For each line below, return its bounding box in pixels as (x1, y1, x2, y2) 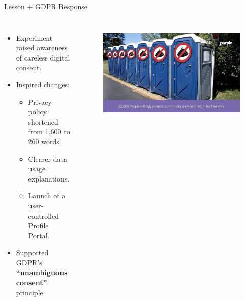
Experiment (16, 32, 53, 43)
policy (28, 106, 47, 117)
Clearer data (28, 153, 67, 164)
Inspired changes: (16, 79, 70, 89)
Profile (28, 220, 49, 231)
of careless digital (16, 52, 70, 63)
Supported (16, 247, 49, 258)
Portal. (28, 230, 50, 240)
